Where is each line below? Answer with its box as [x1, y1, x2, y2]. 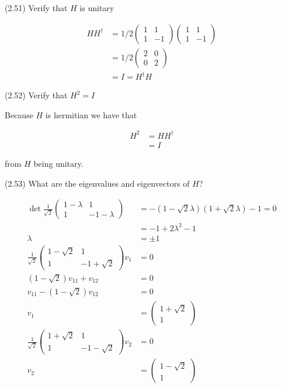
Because [5, 108, 33, 121]
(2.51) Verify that [5, 2, 68, 13]
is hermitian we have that [45, 108, 137, 121]
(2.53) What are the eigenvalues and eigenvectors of [5, 177, 190, 189]
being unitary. [33, 157, 84, 169]
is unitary [79, 2, 115, 13]
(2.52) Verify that [5, 89, 68, 101]
